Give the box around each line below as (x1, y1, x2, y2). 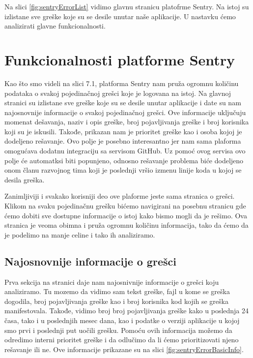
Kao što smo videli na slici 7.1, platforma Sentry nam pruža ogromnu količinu (4, 78, 239, 88)
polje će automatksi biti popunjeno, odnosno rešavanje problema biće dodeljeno (4, 155, 244, 165)
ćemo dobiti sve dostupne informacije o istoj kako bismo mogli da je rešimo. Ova (4, 210, 247, 220)
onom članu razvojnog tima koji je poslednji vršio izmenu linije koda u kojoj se (4, 165, 242, 175)
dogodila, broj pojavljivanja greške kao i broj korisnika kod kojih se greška (4, 296, 228, 306)
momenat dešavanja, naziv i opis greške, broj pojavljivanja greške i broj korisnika (4, 117, 249, 127)
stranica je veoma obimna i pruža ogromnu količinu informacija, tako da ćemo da (4, 220, 249, 230)
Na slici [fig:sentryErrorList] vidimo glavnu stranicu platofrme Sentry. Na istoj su (4, 1, 249, 11)
